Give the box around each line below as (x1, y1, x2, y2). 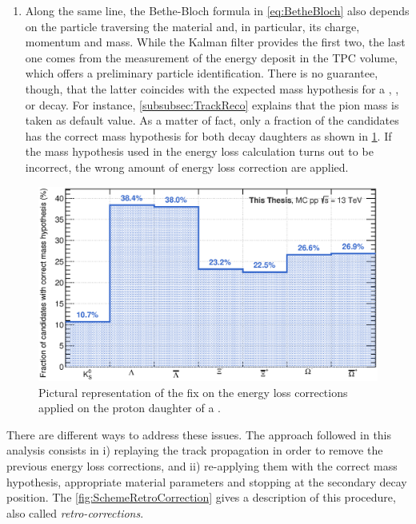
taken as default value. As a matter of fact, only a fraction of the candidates (25, 112, 399, 129)
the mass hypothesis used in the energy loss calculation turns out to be (25, 143, 374, 160)
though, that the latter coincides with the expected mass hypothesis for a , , (25, 80, 399, 97)
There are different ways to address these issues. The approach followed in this (6, 426, 392, 443)
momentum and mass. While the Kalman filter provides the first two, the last (25, 34, 406, 50)
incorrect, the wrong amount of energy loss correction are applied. (25, 158, 349, 175)
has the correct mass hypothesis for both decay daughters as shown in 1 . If (25, 127, 392, 144)
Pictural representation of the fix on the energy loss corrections (38, 383, 348, 400)
